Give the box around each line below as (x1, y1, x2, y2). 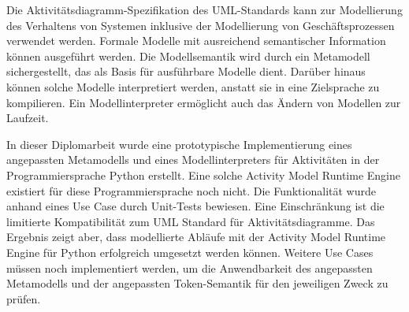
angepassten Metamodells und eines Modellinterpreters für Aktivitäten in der (6, 151, 380, 168)
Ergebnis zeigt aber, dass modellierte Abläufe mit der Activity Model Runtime (6, 228, 386, 245)
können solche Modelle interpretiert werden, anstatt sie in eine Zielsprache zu (6, 78, 380, 95)
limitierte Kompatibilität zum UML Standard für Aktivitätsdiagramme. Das (6, 213, 375, 229)
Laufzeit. (6, 110, 49, 126)
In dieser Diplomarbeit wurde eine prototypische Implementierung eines (6, 136, 352, 152)
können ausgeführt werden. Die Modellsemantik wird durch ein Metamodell (6, 47, 370, 64)
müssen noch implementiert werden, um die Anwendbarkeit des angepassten (6, 259, 373, 276)
